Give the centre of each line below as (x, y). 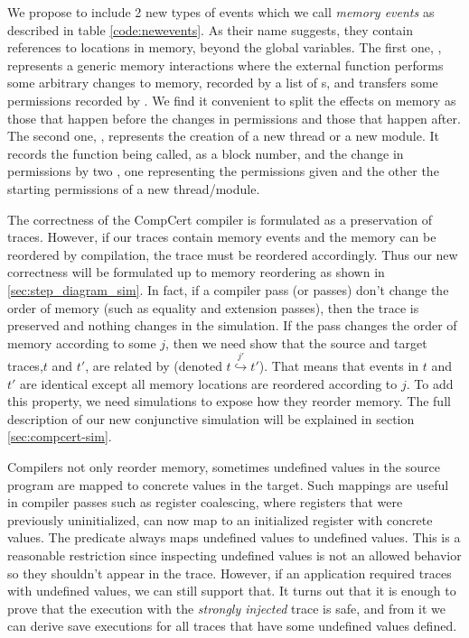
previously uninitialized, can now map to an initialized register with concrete (220, 519)
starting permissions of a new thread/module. (134, 188)
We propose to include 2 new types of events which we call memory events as (221, 12)
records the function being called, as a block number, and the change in (206, 153)
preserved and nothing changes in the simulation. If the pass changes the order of (232, 325)
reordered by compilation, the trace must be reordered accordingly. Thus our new (233, 254)
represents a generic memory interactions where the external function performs (225, 65)
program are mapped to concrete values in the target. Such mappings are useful (228, 484)
